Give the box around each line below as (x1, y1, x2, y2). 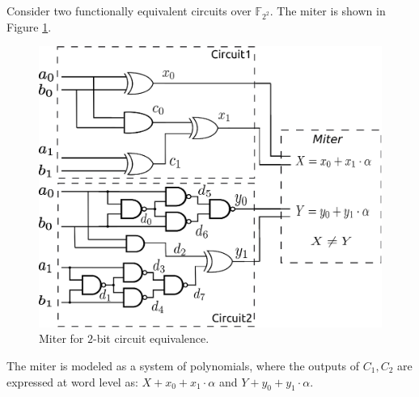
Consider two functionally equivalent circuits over (6, 2, 252, 19)
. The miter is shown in (269, 2, 386, 19)
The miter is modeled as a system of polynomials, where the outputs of (6, 357, 360, 374)
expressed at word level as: (6, 373, 138, 390)
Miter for (39, 330, 84, 347)
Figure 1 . (6, 18, 52, 35)
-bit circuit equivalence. (92, 330, 209, 347)
